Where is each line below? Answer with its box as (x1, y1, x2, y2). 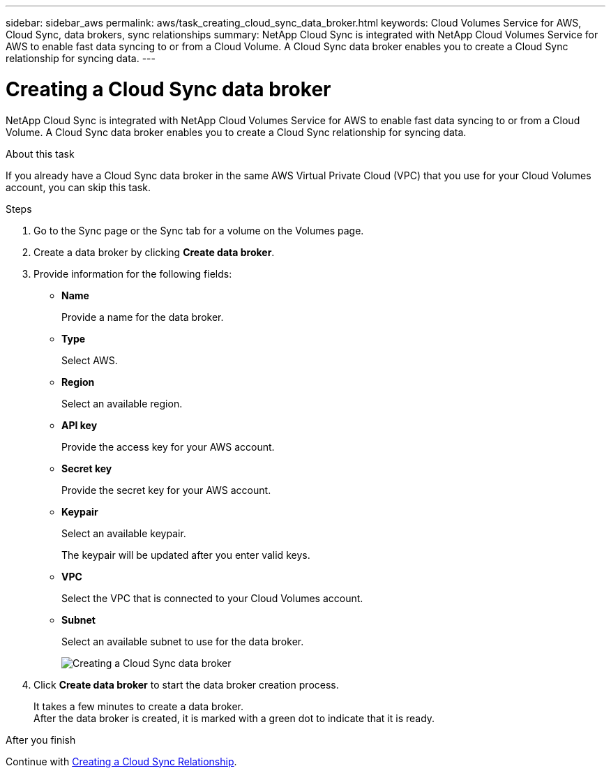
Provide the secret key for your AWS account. (61, 483, 271, 496)
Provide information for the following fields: (33, 267, 232, 280)
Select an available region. (61, 397, 183, 410)
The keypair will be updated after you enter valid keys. (61, 548, 310, 561)
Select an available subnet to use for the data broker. (61, 635, 304, 647)
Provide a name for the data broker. (61, 310, 224, 323)
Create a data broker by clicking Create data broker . (33, 246, 275, 258)
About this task (6, 147, 75, 160)
